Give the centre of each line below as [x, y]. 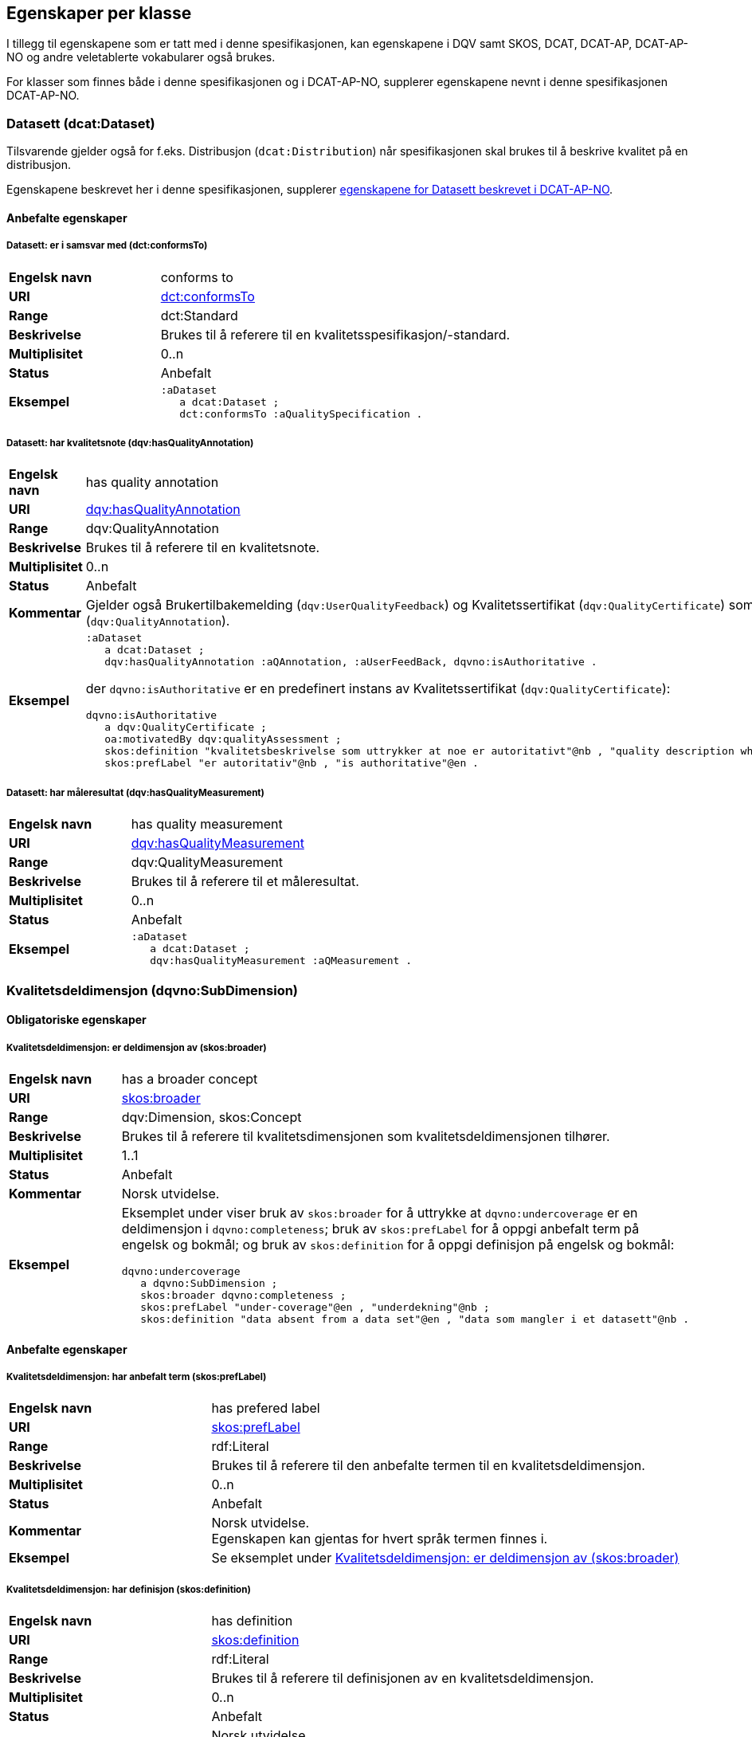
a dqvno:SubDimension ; [209, 1283]
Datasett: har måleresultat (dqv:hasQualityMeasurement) [135, 792]
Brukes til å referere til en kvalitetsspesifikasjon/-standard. [335, 334]
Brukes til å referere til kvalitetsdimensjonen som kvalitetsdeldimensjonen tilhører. [366, 1136]
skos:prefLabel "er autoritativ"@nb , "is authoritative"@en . [292, 763]
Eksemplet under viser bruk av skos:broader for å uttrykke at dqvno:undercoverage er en [380, 1212]
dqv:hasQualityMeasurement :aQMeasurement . [281, 961]
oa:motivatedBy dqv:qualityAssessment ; [223, 739]
